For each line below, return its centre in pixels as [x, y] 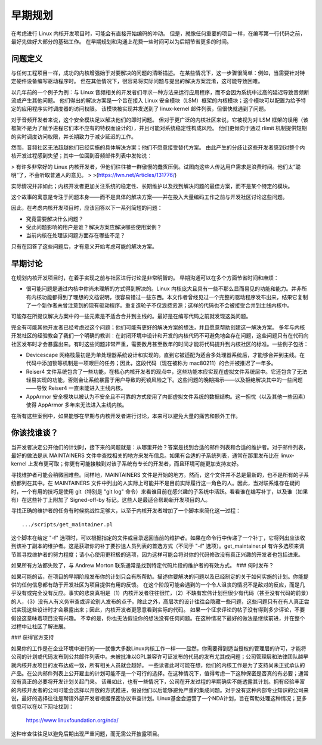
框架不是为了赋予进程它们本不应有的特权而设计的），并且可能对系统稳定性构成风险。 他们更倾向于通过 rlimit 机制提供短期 [159, 128]
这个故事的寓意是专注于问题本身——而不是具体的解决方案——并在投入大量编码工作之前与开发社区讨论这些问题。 [149, 197]
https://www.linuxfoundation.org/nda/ [72, 720]
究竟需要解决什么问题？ [55, 219]
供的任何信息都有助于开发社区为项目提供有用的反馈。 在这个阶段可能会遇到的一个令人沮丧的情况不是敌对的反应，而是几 [158, 585]
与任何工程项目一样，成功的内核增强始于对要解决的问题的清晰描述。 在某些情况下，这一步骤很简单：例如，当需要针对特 [158, 73]
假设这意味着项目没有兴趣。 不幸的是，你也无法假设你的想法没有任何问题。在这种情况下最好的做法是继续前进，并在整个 [158, 618]
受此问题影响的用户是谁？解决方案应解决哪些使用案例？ [94, 227]
